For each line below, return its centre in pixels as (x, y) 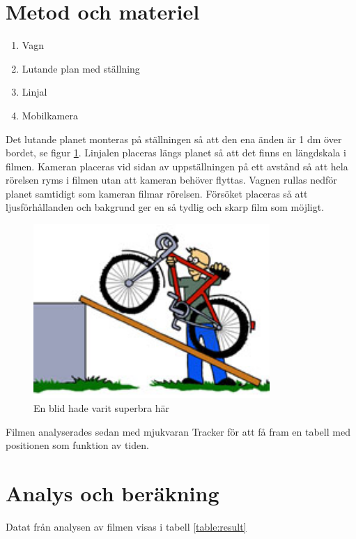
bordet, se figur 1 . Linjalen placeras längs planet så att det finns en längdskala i (176, 153)
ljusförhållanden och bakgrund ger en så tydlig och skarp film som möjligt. (165, 207)
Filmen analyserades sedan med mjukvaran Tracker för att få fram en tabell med (178, 431)
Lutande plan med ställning (81, 68)
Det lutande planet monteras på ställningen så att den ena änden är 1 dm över (174, 139)
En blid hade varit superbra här (101, 407)
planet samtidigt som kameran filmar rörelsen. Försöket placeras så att (157, 193)
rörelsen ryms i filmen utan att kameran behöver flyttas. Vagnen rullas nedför (171, 180)
